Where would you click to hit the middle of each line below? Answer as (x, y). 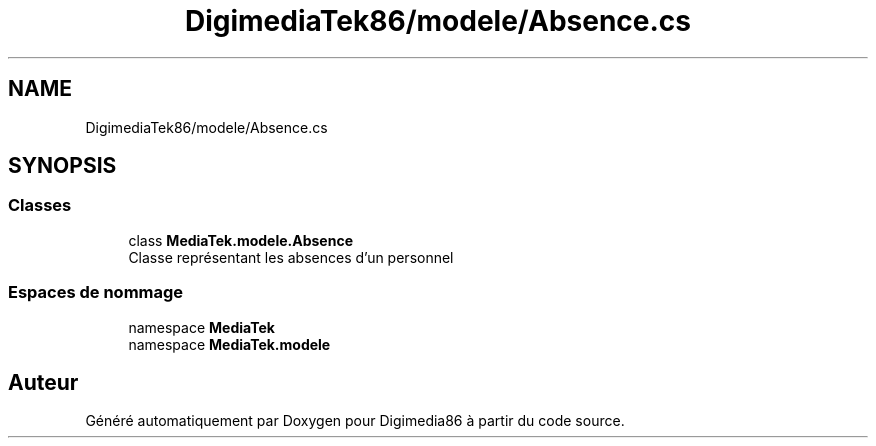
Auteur (43, 382)
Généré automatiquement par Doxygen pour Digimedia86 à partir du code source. (355, 421)
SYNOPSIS (62, 166)
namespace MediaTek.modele (229, 344)
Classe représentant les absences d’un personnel (291, 257)
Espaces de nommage (96, 292)
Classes (40, 205)
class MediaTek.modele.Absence (240, 240)
